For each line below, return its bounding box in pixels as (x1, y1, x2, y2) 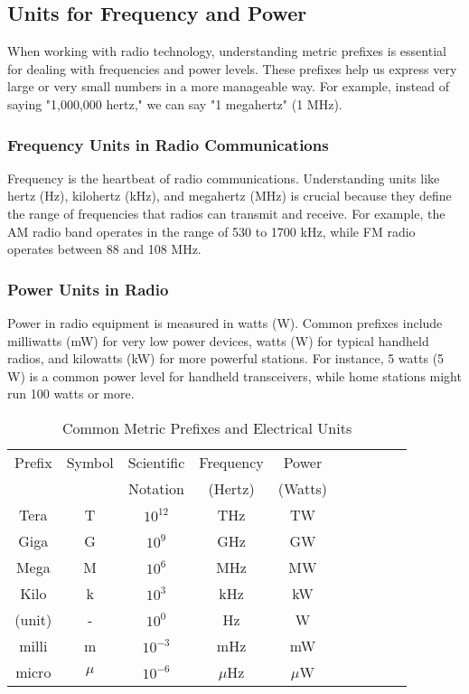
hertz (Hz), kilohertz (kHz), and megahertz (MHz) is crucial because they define (7, 186, 452, 205)
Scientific (127, 451, 185, 473)
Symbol (66, 451, 114, 473)
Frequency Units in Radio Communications (7, 133, 329, 155)
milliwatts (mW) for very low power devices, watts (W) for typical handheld (7, 331, 429, 350)
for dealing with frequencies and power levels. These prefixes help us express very (7, 59, 457, 78)
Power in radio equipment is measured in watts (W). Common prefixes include (7, 313, 443, 332)
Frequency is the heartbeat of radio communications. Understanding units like (7, 168, 440, 187)
